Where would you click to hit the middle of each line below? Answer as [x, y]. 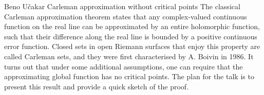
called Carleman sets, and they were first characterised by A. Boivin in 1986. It [129, 56]
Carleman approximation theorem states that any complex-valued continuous [126, 16]
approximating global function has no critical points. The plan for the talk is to [129, 76]
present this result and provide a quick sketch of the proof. [97, 86]
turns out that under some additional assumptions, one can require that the [124, 66]
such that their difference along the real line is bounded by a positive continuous [131, 36]
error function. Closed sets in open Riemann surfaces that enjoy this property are [132, 46]
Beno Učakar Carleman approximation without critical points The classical [122, 6]
